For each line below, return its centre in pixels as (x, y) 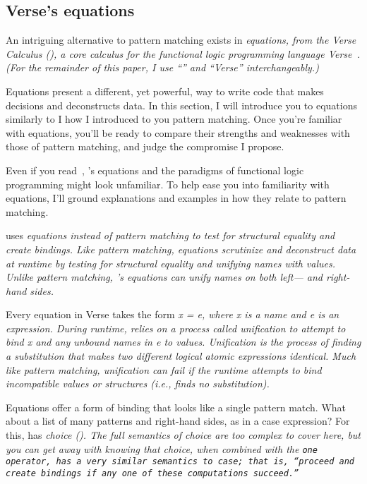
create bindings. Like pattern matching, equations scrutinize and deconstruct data (181, 249)
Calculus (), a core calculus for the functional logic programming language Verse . (183, 53)
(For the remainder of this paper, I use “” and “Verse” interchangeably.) (162, 67)
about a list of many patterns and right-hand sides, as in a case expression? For (178, 421)
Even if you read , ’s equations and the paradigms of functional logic (155, 170)
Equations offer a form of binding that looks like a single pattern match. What (176, 407)
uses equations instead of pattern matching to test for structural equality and (170, 235)
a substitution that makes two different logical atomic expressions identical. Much (181, 356)
